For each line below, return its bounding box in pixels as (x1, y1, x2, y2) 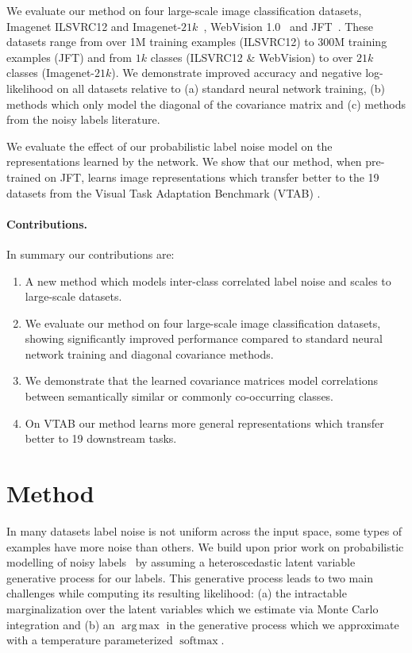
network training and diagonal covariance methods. (25, 345, 274, 362)
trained (6, 168, 41, 185)
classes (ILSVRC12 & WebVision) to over (150, 48, 353, 65)
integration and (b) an (6, 616, 115, 632)
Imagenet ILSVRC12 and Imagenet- (6, 17, 182, 34)
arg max (121, 620, 160, 632)
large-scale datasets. (25, 288, 122, 305)
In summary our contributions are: (6, 245, 175, 262)
